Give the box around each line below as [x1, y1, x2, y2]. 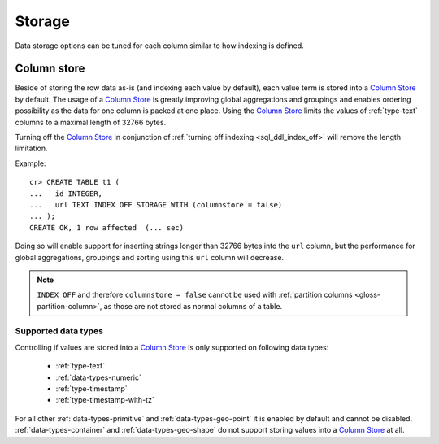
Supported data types [15, 325, 103, 337]
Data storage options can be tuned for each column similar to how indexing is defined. [15, 41, 304, 50]
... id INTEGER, [29, 189, 103, 198]
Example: [15, 159, 46, 168]
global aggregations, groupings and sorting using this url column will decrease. [15, 252, 285, 262]
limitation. [15, 143, 48, 154]
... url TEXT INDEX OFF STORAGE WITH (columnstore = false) [29, 200, 283, 209]
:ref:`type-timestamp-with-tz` [55, 395, 154, 405]
